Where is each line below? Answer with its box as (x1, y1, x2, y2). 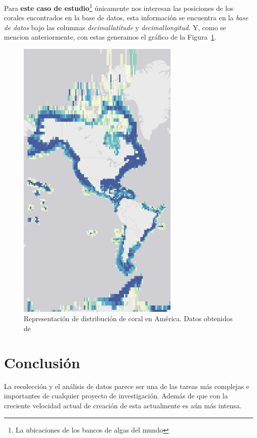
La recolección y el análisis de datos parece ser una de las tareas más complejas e (4, 381, 250, 391)
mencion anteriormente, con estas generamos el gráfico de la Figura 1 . (4, 32, 216, 42)
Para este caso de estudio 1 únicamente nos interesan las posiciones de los (4, 1, 234, 13)
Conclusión (4, 352, 81, 372)
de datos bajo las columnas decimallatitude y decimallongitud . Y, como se (4, 22, 226, 32)
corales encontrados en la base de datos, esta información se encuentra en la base (4, 12, 249, 23)
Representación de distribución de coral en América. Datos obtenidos (24, 313, 233, 324)
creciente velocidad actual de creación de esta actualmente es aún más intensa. (4, 400, 242, 410)
